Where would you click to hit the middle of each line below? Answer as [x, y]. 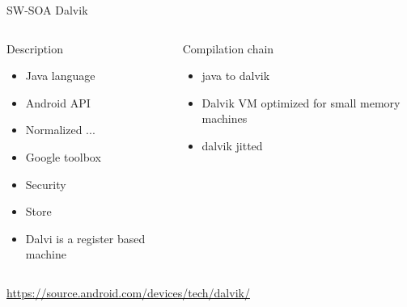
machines [225, 118]
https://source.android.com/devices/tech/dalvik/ [128, 292]
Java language [60, 76]
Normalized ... [60, 130]
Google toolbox [63, 156]
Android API [58, 102]
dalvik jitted [232, 145]
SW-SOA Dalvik [47, 10]
